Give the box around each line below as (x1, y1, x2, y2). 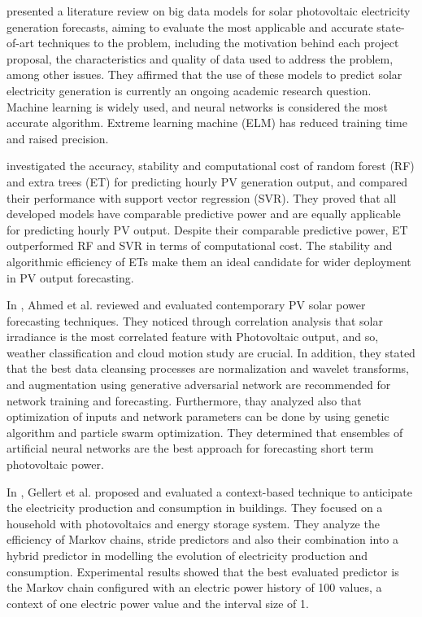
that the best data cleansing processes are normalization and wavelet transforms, (7, 360, 409, 377)
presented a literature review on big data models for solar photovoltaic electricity (7, 2, 411, 19)
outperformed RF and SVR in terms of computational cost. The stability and (7, 237, 393, 254)
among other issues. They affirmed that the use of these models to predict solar (7, 66, 402, 83)
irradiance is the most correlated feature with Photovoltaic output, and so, (7, 328, 379, 345)
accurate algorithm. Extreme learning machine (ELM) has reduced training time (7, 114, 407, 131)
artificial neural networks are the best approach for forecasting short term (7, 440, 374, 457)
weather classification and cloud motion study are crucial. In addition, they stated (7, 344, 415, 361)
